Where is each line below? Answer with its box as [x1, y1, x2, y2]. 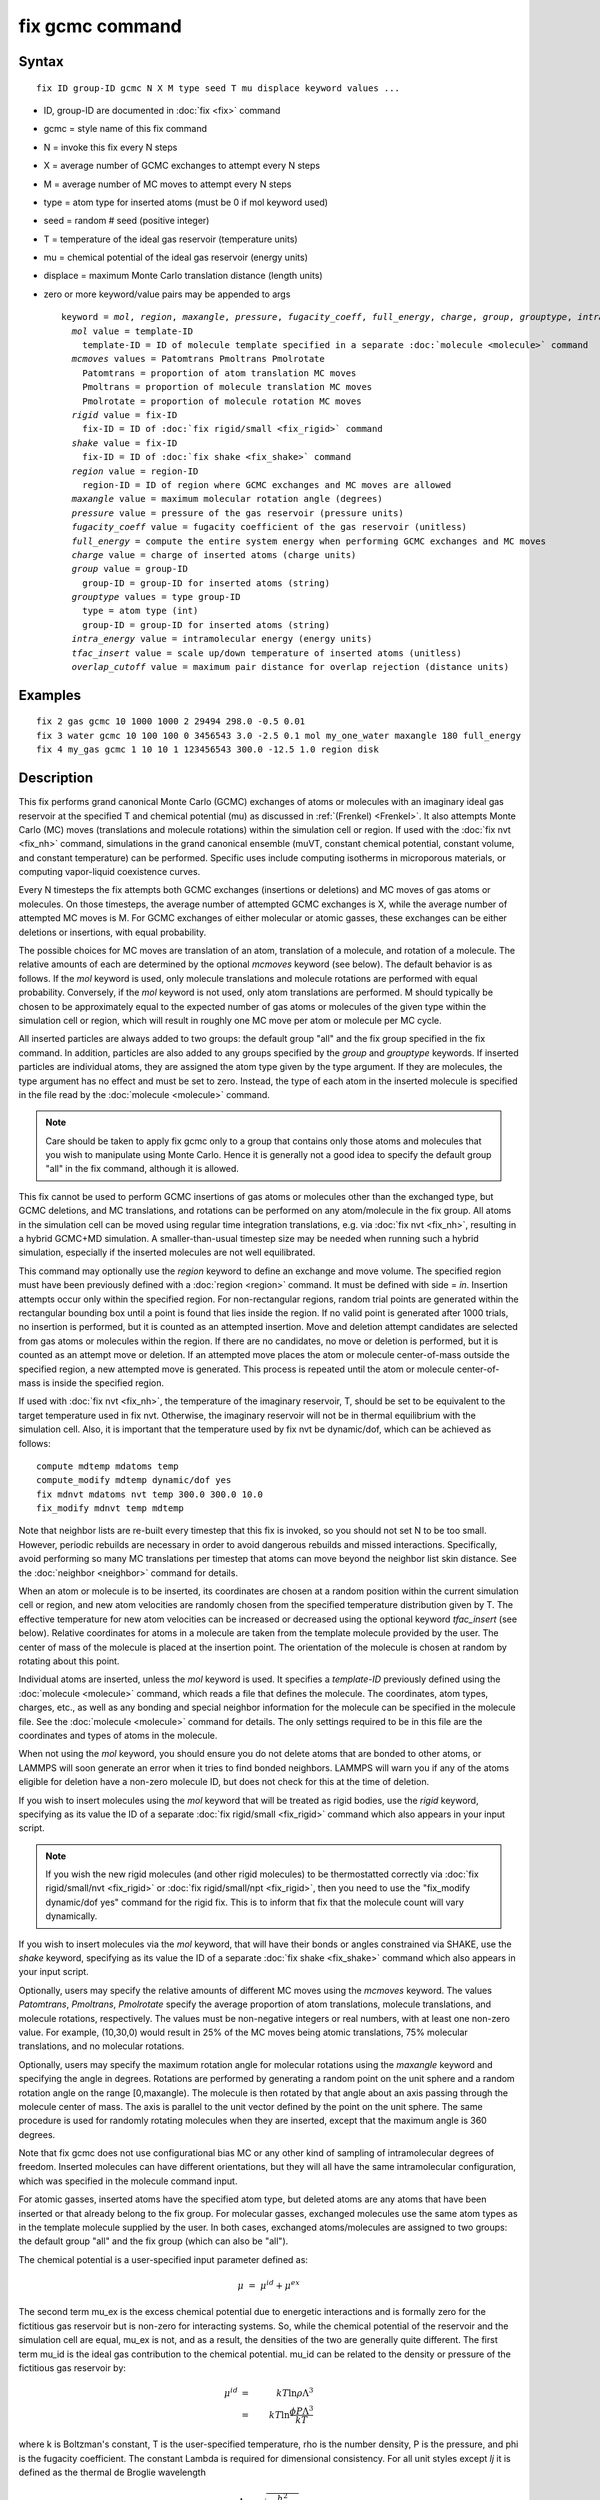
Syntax [18, 53, 64, 70]
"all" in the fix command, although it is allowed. [45, 1163, 240, 1175]
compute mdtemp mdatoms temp [36, 1460, 179, 1472]
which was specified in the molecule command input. [18, 2175, 238, 2187]
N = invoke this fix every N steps [43, 141, 178, 153]
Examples [18, 686, 82, 704]
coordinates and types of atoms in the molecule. [18, 1729, 218, 1741]
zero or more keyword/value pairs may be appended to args [43, 288, 291, 300]
